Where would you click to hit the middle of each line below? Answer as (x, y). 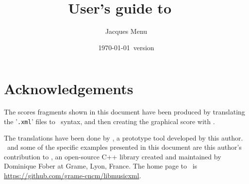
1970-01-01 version (126, 47)
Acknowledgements (69, 89)
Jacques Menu (126, 31)
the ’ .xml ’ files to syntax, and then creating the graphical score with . (109, 121)
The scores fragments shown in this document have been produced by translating (124, 112)
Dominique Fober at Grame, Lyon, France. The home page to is (101, 166)
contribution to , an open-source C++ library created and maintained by (113, 156)
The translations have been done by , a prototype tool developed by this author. (124, 137)
